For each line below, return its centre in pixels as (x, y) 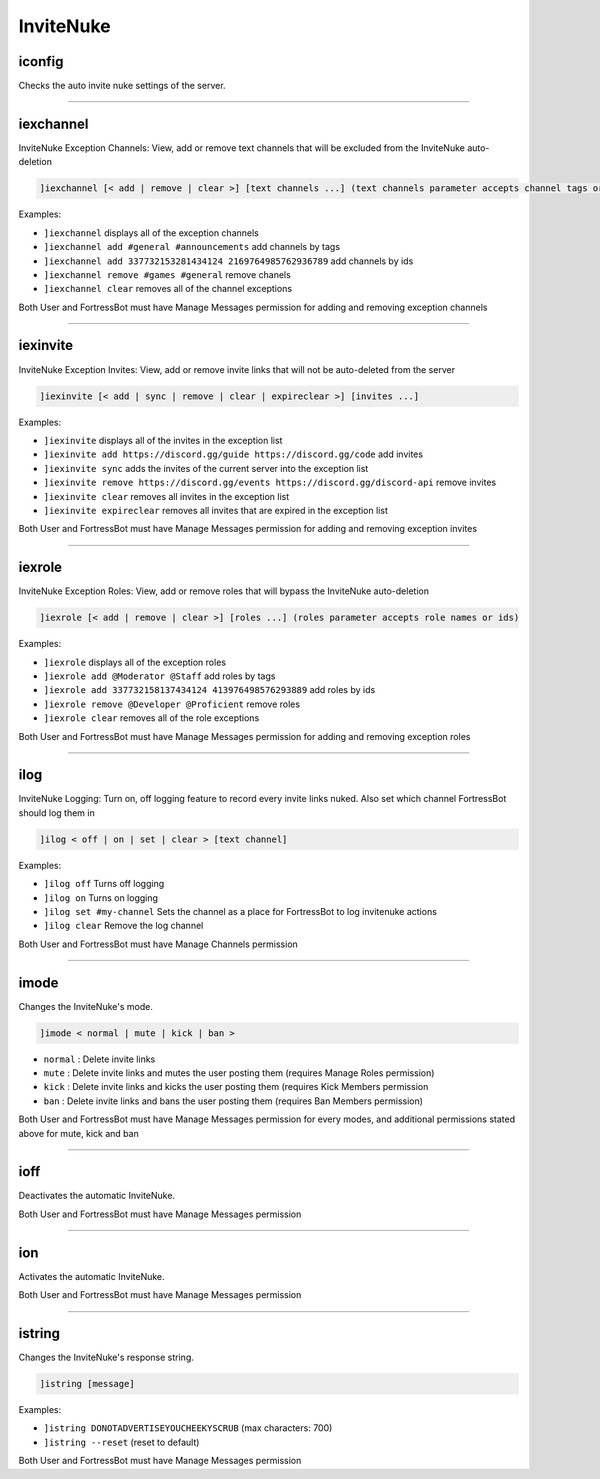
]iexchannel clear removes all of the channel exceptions (168, 289)
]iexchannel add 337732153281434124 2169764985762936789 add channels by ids (228, 261)
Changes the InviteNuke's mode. (86, 1006)
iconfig (41, 61)
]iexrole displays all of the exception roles (135, 662)
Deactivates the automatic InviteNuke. (96, 1196)
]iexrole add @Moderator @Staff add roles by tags (159, 676)
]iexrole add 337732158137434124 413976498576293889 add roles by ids (209, 690)
